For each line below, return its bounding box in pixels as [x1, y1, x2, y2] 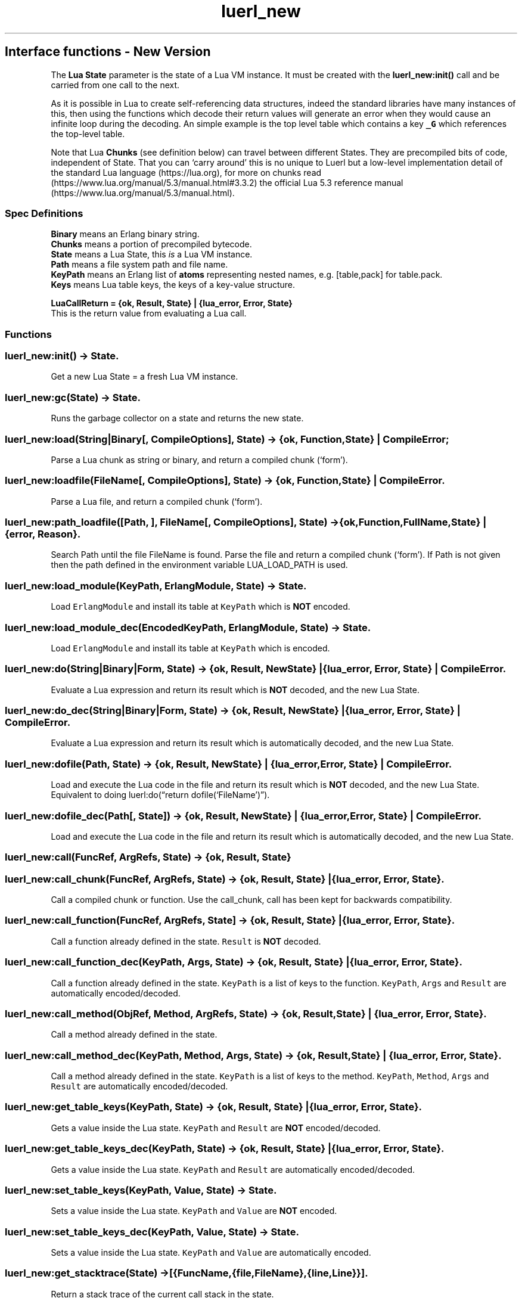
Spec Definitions [5, 207, 83, 219]
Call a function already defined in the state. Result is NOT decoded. [51, 936, 321, 946]
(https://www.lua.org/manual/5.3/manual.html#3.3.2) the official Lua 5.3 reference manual [51, 177, 403, 188]
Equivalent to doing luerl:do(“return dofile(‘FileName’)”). [51, 790, 270, 800]
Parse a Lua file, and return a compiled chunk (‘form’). [51, 496, 263, 507]
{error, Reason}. [5, 528, 81, 541]
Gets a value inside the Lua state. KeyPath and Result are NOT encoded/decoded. [51, 1122, 381, 1133]
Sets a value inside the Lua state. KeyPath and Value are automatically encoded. [51, 1247, 371, 1258]
